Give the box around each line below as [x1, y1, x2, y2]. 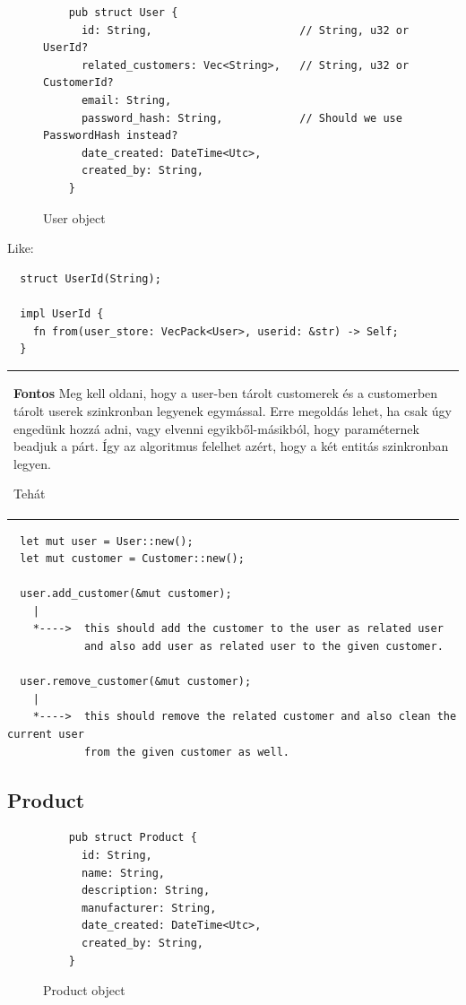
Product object [43, 981, 125, 1000]
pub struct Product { [68, 831, 197, 845]
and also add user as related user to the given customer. [83, 640, 444, 654]
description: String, [81, 884, 211, 897]
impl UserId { [20, 307, 104, 320]
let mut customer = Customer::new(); [20, 552, 245, 566]
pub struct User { [68, 6, 178, 19]
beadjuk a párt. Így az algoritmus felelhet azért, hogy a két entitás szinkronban [13, 437, 449, 455]
